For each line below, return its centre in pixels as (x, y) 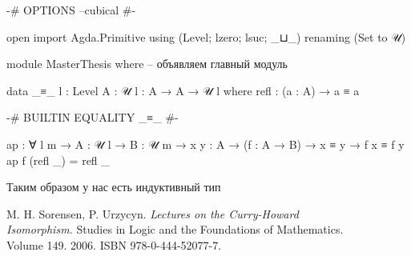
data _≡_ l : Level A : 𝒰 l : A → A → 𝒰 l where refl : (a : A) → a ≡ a (183, 90)
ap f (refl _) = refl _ (58, 160)
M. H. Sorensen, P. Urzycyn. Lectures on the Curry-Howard (153, 213)
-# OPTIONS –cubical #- (71, 10)
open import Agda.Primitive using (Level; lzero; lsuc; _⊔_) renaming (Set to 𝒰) (206, 36)
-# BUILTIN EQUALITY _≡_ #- (93, 117)
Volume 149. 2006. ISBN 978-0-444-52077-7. (114, 244)
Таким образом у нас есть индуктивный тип (114, 187)
